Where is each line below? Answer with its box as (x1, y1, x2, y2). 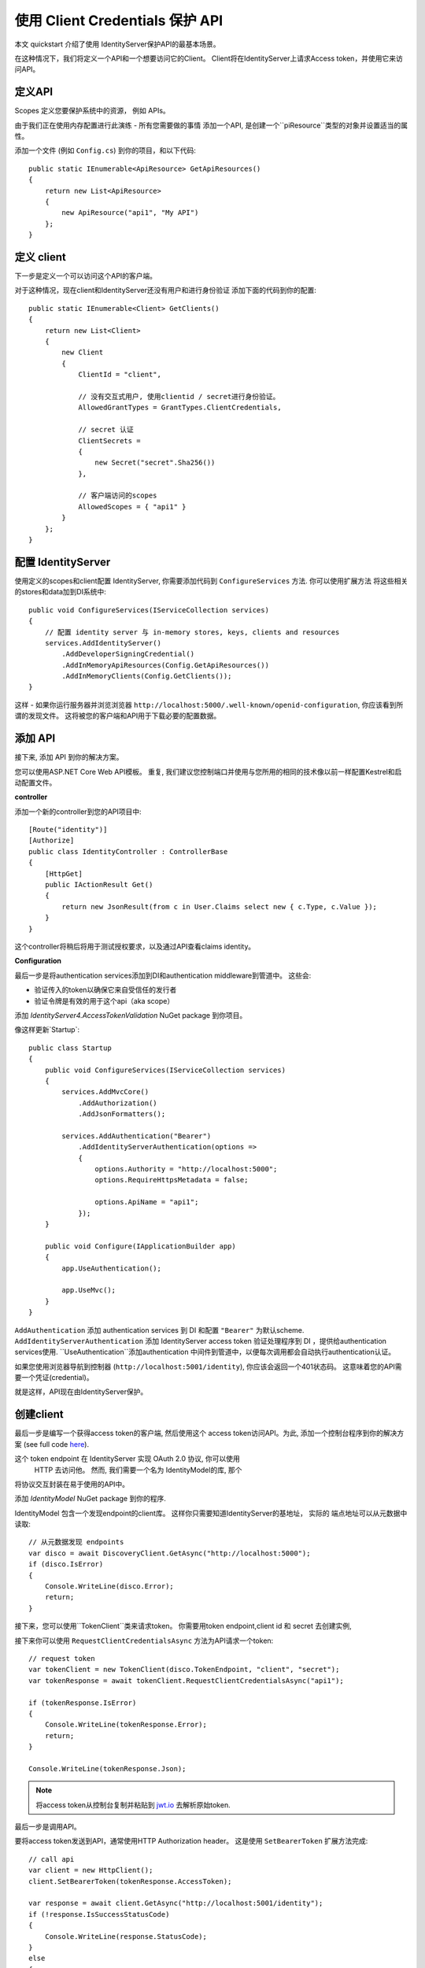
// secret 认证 (78, 425, 134, 435)
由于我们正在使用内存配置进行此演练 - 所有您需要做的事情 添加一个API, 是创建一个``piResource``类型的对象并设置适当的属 (14, 120, 408, 130)
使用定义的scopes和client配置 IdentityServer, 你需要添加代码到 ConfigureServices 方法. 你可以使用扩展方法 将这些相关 (14, 575, 408, 586)
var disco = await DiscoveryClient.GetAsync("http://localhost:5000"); (28, 1548, 311, 1558)
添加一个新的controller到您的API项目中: (14, 807, 142, 816)
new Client (61, 348, 104, 357)
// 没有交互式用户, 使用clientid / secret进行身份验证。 (78, 392, 280, 401)
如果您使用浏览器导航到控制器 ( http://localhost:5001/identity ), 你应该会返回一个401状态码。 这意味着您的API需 (14, 1362, 402, 1371)
